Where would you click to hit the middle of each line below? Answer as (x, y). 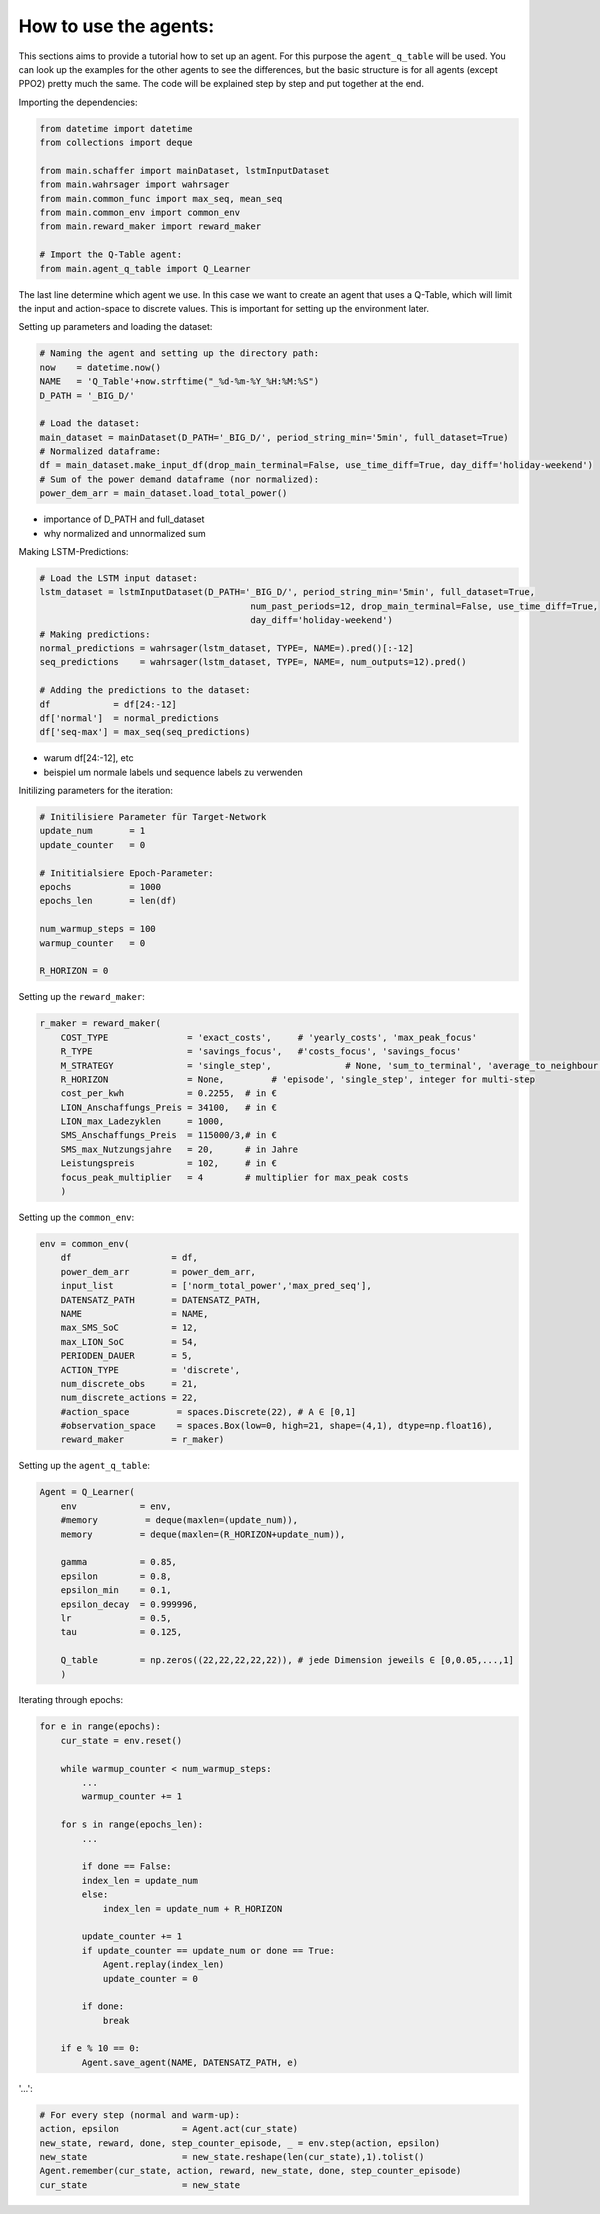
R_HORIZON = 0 (74, 971)
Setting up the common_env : (76, 1217)
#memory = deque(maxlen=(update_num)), (179, 1520)
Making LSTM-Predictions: (73, 552)
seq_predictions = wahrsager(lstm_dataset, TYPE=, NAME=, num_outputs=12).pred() (253, 662)
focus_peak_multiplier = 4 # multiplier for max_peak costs (234, 1177)
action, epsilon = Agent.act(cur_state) (169, 2129)
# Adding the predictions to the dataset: (145, 690)
